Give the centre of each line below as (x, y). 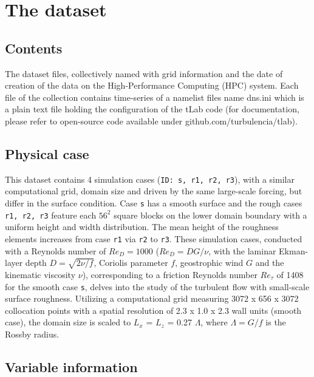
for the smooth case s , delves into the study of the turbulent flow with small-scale (157, 286)
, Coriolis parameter (131, 263)
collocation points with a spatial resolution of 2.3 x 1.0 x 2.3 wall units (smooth (153, 310)
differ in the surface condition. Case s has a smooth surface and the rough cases (154, 203)
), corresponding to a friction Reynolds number (170, 274)
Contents (34, 48)
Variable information (71, 366)
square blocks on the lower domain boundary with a (210, 215)
